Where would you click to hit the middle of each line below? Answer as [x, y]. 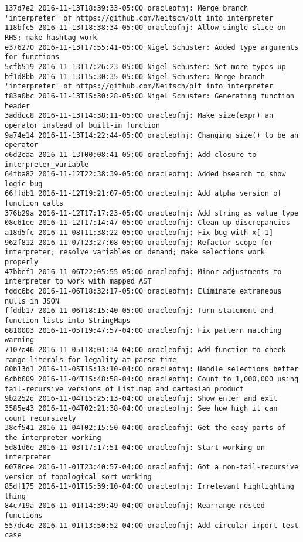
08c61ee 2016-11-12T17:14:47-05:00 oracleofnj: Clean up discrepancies [147, 223]
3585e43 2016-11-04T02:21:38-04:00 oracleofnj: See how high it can [141, 408]
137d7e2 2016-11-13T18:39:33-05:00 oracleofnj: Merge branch [127, 8]
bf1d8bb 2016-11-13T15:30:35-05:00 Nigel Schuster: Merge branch [135, 76]
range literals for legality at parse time [91, 359]
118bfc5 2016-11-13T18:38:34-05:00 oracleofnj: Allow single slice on [145, 28]
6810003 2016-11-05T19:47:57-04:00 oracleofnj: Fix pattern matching [143, 330]
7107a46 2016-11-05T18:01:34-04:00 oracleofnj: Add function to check [145, 350]
